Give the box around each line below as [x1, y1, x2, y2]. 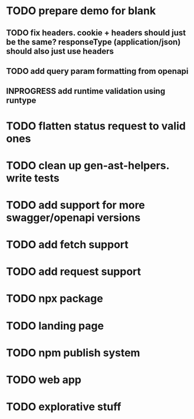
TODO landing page [6, 319, 104, 332]
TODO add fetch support [6, 238, 129, 252]
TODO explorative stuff [6, 400, 121, 414]
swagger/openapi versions [6, 211, 141, 224]
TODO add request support [6, 265, 142, 278]
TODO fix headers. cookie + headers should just [6, 28, 186, 38]
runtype [6, 96, 37, 106]
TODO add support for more [6, 198, 146, 212]
